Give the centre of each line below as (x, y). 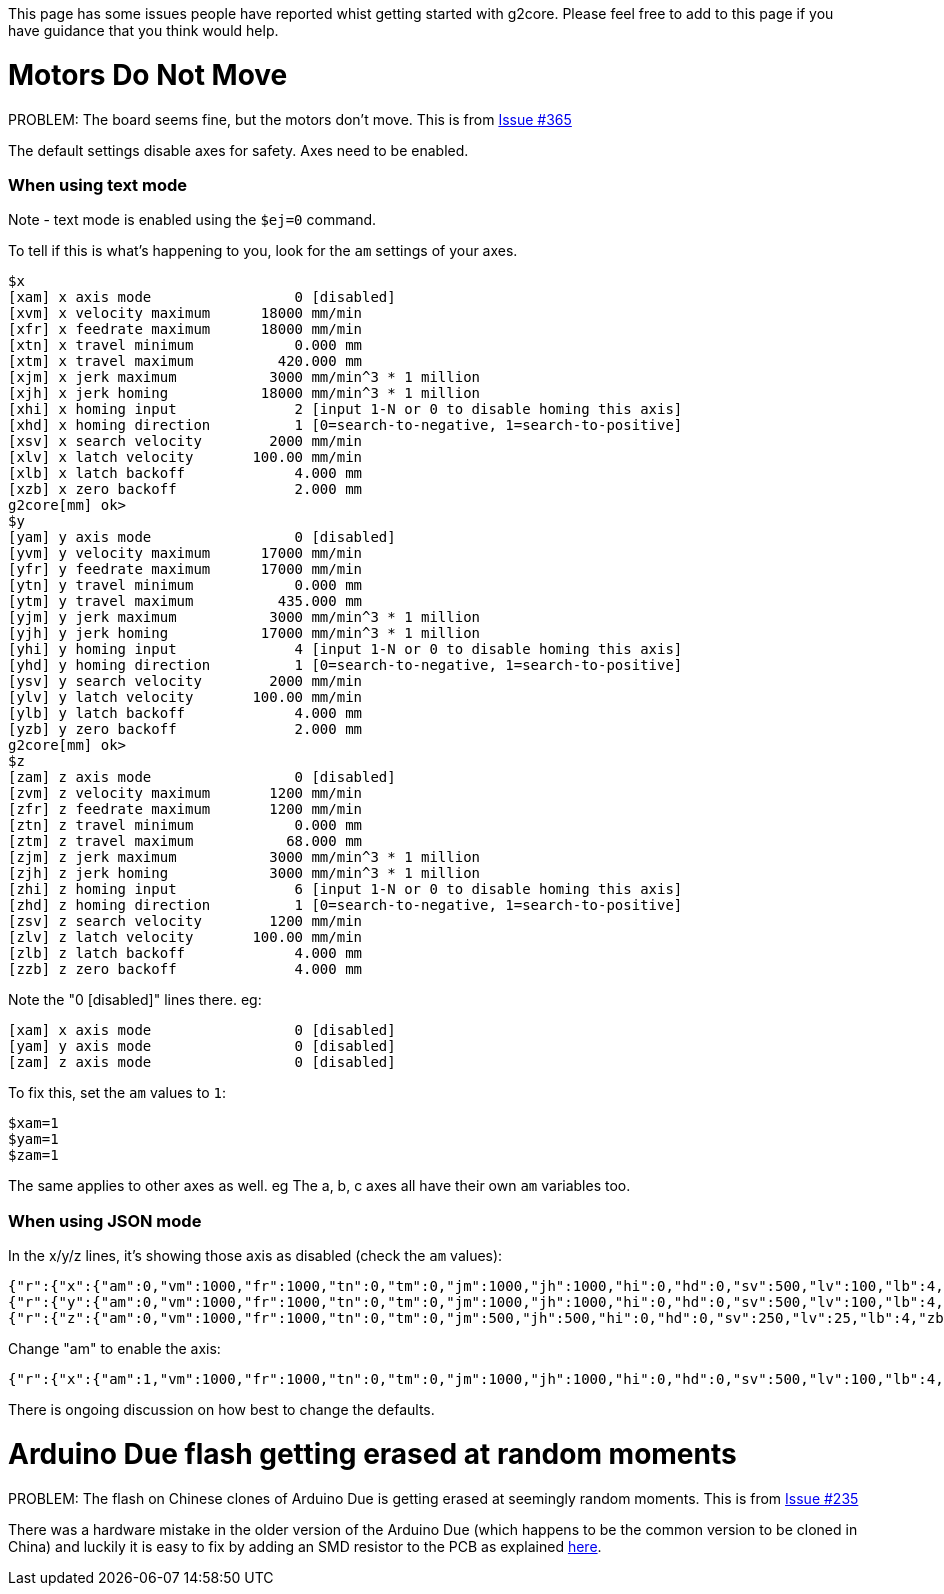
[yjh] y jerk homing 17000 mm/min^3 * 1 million (244, 633)
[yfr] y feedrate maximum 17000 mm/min (185, 569)
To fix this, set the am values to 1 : (117, 1093)
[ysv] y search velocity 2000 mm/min (185, 681)
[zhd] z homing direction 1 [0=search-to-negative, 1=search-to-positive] (345, 905)
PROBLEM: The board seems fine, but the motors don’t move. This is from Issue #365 (290, 119)
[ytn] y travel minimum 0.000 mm (185, 585)
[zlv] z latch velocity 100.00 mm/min (185, 937)
